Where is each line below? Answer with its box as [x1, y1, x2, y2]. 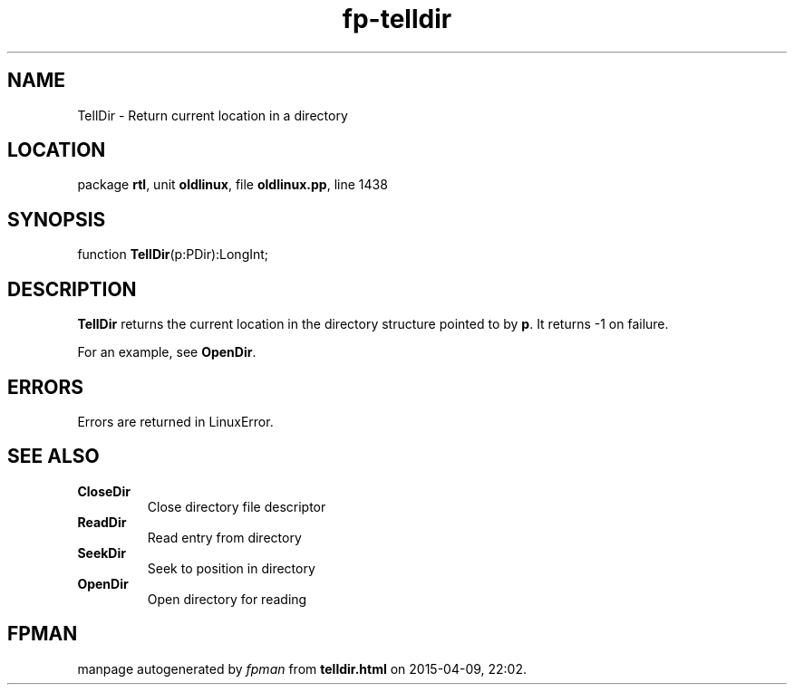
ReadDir [77, 514, 127, 530]
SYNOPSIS [7, 207, 106, 231]
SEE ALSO [7, 445, 100, 468]
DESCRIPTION [7, 277, 137, 301]
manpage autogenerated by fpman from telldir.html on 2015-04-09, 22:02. [77, 660, 528, 677]
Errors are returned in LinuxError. [77, 413, 274, 429]
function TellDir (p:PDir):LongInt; [77, 246, 269, 263]
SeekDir [77, 544, 126, 561]
